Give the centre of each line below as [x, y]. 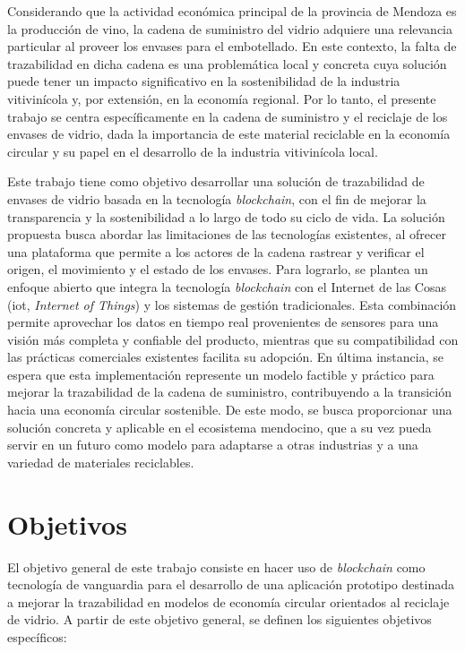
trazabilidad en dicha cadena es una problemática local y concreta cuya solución [227, 63]
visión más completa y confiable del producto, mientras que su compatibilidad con [233, 339]
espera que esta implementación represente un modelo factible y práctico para [221, 374]
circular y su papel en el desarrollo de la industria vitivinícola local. [193, 151]
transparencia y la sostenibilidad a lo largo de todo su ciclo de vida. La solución [226, 216]
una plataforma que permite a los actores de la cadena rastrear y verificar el [216, 251]
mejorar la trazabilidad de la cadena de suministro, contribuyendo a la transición [229, 392]
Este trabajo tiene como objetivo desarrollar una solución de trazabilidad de [216, 181]
